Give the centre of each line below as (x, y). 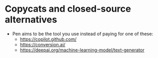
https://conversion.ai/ (43, 44)
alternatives (31, 20)
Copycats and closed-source (68, 9)
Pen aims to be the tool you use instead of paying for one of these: (83, 34)
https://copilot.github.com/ (48, 39)
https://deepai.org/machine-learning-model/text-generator (82, 50)
